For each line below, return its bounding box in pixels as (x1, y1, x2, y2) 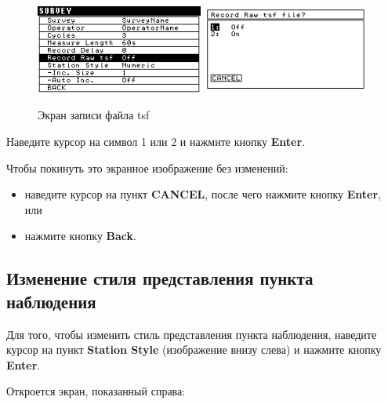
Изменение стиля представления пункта (6, 266, 314, 290)
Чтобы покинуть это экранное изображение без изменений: (6, 159, 288, 176)
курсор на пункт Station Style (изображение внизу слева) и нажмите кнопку (6, 341, 382, 358)
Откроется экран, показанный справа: (6, 383, 186, 399)
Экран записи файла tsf (38, 107, 150, 123)
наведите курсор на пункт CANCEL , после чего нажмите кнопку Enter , (24, 186, 382, 202)
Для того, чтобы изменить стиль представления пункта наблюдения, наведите (6, 326, 377, 342)
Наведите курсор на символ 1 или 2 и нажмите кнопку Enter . (6, 133, 306, 149)
